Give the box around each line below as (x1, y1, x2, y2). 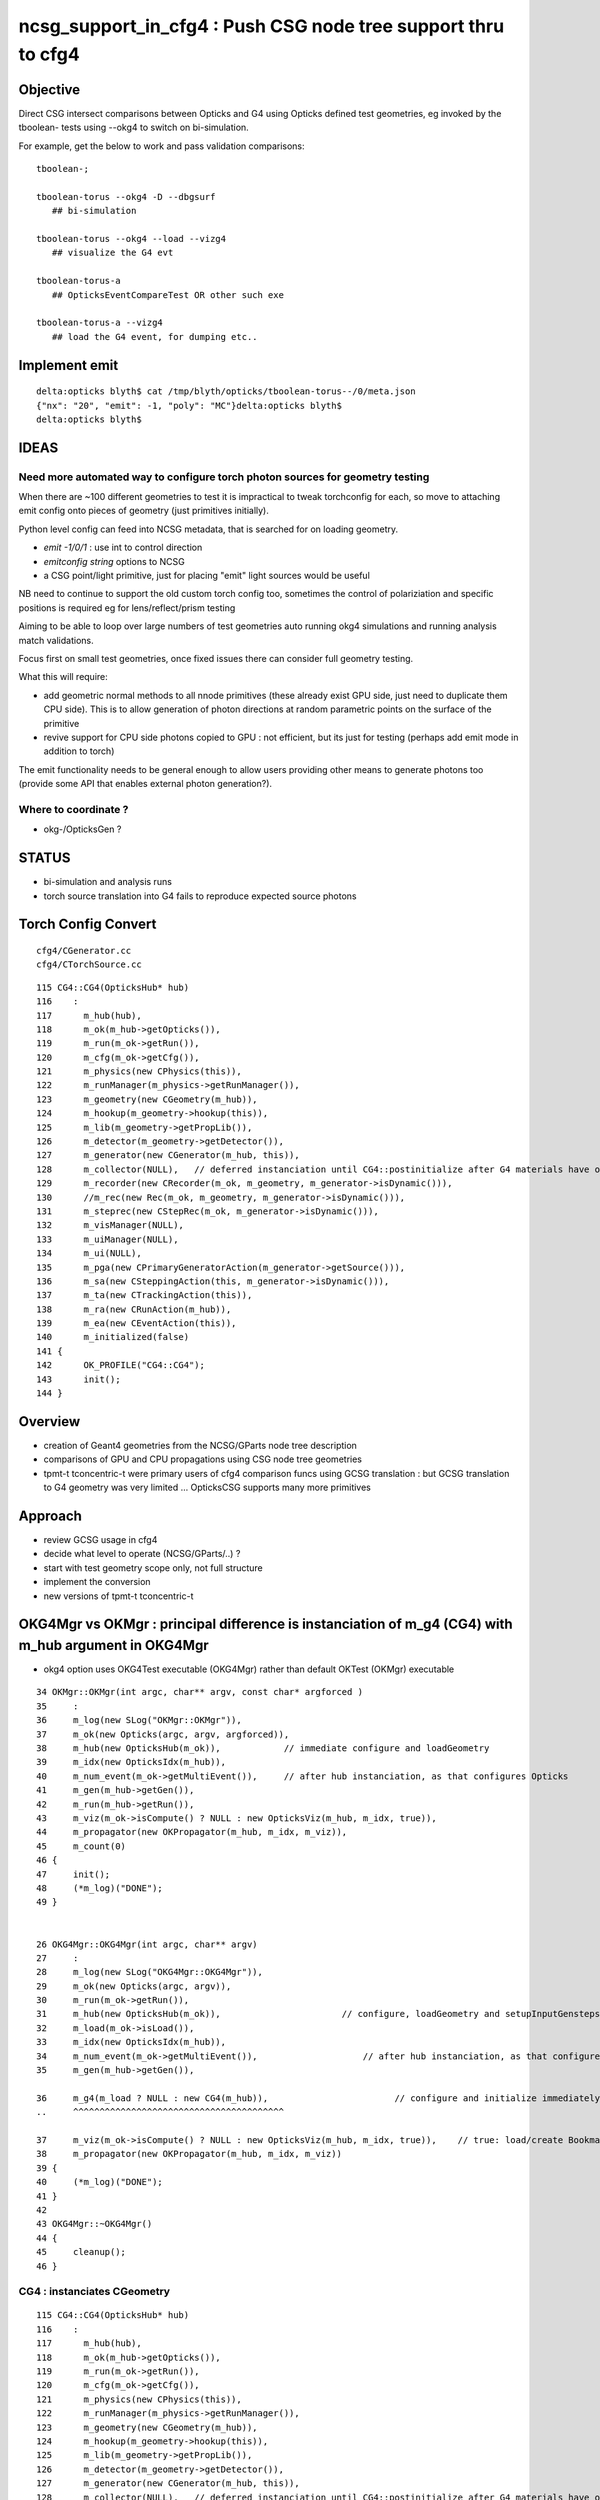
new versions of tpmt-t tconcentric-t (43, 1590, 194, 1602)
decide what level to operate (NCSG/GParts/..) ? (43, 1548, 241, 1560)
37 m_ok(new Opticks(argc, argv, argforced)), (36, 1728, 290, 1740)
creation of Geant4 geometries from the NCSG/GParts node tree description (43, 1439, 357, 1451)
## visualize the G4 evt (51, 247, 174, 259)
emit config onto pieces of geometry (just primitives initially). (18, 505, 270, 517)
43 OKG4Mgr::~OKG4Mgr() (36, 2218, 153, 2230)
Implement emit (18, 356, 119, 374)
